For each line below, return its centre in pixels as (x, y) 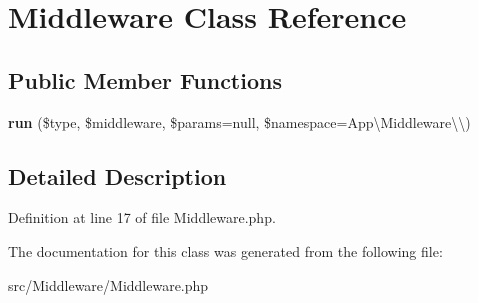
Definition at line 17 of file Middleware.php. (142, 217)
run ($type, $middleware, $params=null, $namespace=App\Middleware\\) (239, 121)
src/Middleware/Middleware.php (108, 284)
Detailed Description (117, 175)
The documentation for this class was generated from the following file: (225, 250)
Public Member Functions (145, 79)
